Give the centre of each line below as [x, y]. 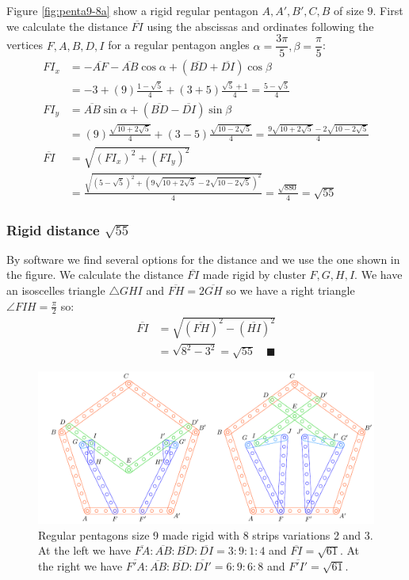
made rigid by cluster [254, 275]
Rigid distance [53, 229]
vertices [25, 45]
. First [388, 10]
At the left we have [85, 550]
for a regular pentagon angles [179, 45]
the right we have [80, 565]
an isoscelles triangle [56, 290]
